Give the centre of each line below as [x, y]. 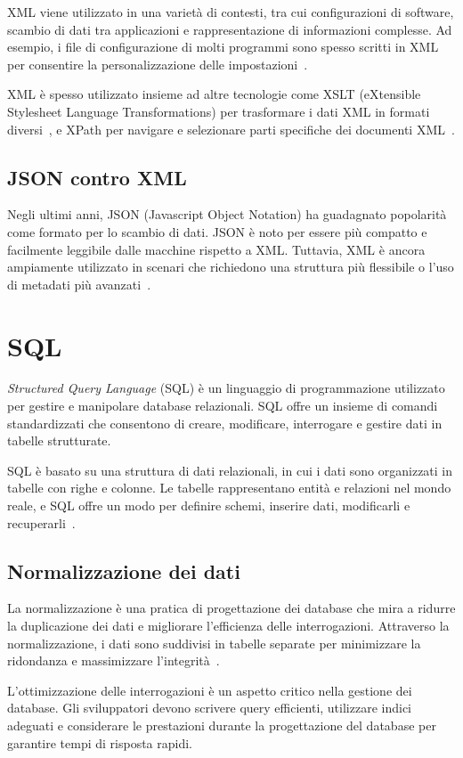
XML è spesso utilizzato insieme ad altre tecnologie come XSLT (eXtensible [214, 94]
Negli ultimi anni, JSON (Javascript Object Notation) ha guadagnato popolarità [227, 214]
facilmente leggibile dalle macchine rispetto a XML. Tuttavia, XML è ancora [216, 249]
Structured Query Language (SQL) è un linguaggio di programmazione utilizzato [226, 388]
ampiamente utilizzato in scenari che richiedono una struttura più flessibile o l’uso [231, 267]
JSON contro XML [97, 177]
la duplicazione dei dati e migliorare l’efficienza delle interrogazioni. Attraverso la [228, 625]
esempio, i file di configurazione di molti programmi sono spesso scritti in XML [223, 47]
